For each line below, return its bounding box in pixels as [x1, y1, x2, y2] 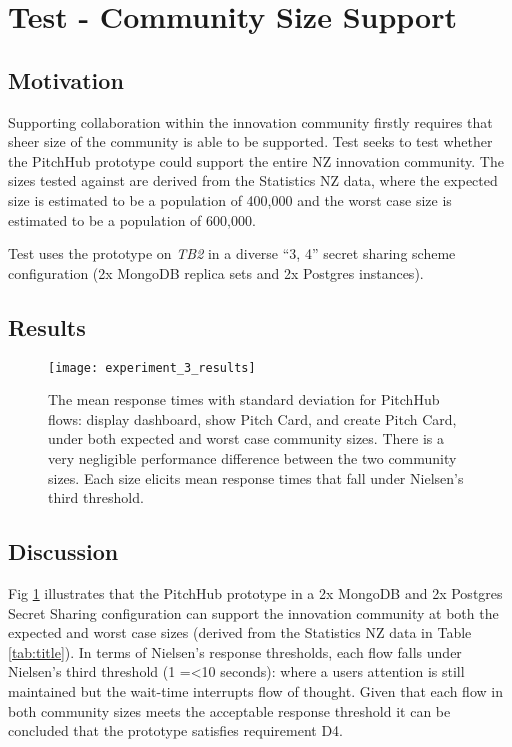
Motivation [8, 64, 124, 95]
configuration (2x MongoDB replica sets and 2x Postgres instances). [8, 262, 424, 283]
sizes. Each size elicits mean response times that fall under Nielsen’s [48, 467, 464, 488]
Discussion [8, 536, 119, 567]
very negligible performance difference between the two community [48, 447, 457, 468]
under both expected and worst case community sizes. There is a [48, 428, 444, 449]
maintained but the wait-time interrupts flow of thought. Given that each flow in [8, 680, 503, 701]
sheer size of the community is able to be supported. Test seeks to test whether [8, 131, 493, 152]
